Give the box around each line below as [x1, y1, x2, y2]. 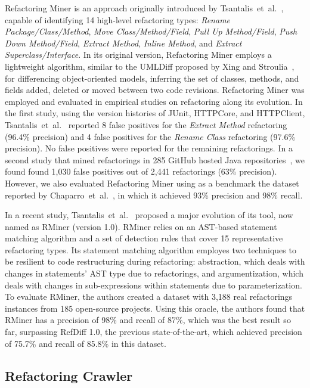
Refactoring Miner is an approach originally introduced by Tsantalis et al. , [5, 2, 284, 14]
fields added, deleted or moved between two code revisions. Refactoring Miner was [5, 83, 305, 96]
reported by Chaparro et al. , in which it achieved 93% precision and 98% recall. [5, 188, 303, 201]
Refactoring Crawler [5, 366, 133, 384]
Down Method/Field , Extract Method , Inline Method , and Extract [5, 36, 242, 49]
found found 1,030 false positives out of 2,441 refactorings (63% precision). [5, 165, 277, 178]
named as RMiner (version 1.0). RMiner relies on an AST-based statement [5, 220, 277, 232]
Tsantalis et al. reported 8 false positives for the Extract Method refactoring [5, 118, 287, 131]
